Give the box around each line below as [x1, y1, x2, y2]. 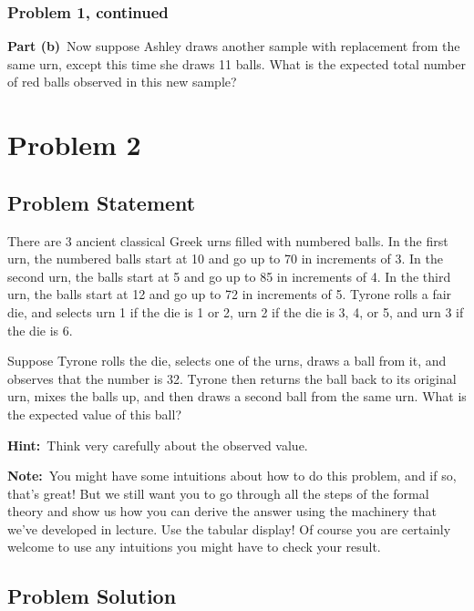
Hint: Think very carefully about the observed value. [7, 435, 308, 454]
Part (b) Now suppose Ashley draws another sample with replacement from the [7, 36, 460, 56]
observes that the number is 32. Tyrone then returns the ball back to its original [7, 368, 457, 388]
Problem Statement [7, 188, 196, 216]
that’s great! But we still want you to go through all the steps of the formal [7, 483, 429, 502]
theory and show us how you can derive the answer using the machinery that [7, 502, 438, 521]
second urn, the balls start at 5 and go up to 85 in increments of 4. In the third [7, 266, 451, 285]
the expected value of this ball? [7, 404, 182, 423]
